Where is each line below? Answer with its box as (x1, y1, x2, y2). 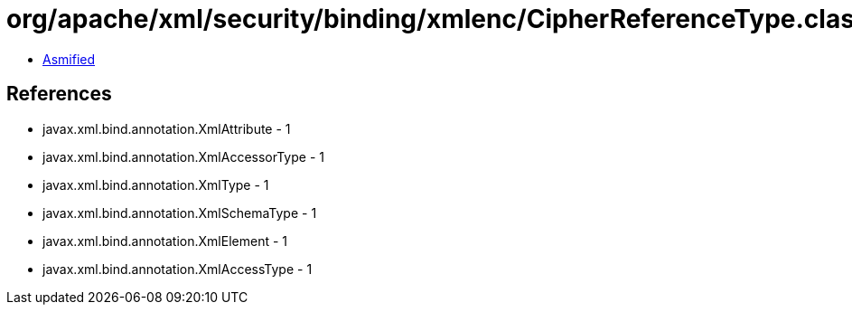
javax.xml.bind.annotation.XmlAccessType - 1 (42, 260, 313, 277)
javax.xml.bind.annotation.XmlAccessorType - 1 (42, 148, 324, 165)
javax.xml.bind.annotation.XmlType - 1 (42, 176, 269, 193)
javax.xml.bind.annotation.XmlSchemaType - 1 (42, 204, 317, 221)
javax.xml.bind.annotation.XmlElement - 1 (42, 232, 287, 249)
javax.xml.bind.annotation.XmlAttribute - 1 (42, 120, 291, 137)
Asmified (42, 51, 96, 67)
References (6, 82, 112, 106)
